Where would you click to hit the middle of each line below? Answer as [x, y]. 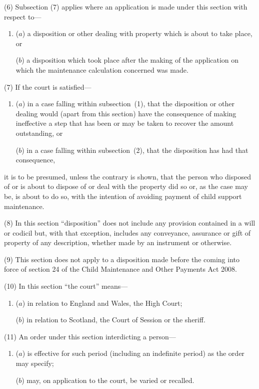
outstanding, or [39, 133]
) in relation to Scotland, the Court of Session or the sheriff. [113, 320]
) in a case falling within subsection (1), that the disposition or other [128, 104]
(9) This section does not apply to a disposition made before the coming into [122, 259]
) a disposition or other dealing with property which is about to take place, [137, 33]
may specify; [35, 363]
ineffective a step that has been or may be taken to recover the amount [125, 123]
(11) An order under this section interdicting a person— [90, 336]
